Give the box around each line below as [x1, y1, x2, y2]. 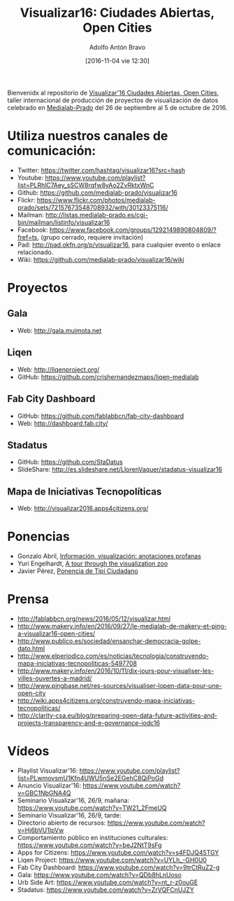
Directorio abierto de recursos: [17, 818, 106, 827]
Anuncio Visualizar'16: [17, 781, 82, 790]
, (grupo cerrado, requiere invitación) [37, 233, 144, 241]
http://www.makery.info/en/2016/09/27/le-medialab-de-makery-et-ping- [17, 622, 227, 630]
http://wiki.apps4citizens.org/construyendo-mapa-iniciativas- [17, 696, 196, 705]
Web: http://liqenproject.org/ [17, 365, 100, 373]
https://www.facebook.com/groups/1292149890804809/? [49, 226, 217, 234]
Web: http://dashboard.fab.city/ [17, 419, 108, 427]
